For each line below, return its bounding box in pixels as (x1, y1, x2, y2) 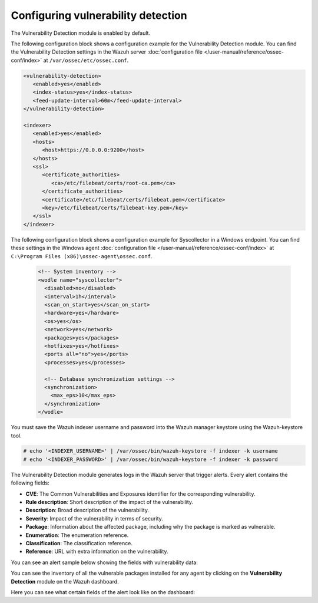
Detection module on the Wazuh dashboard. (11, 578, 119, 585)
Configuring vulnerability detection (11, 9, 188, 22)
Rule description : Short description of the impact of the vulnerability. (25, 499, 194, 506)
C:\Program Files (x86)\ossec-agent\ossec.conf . (11, 252, 153, 259)
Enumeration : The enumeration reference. (25, 531, 129, 539)
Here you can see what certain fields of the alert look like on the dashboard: (11, 588, 196, 595)
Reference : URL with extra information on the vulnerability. (25, 548, 168, 555)
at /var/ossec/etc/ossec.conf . (43, 57, 129, 64)
